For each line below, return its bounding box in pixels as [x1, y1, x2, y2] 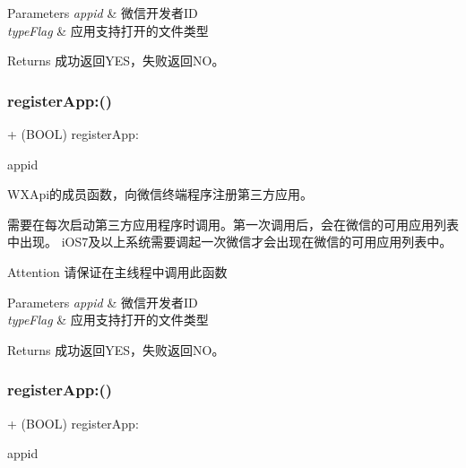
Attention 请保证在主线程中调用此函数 [7, 262, 228, 281]
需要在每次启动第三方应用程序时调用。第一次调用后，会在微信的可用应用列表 [7, 214, 459, 233]
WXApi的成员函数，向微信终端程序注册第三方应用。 [7, 185, 314, 204]
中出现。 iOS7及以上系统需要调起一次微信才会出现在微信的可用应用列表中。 [7, 232, 453, 251]
